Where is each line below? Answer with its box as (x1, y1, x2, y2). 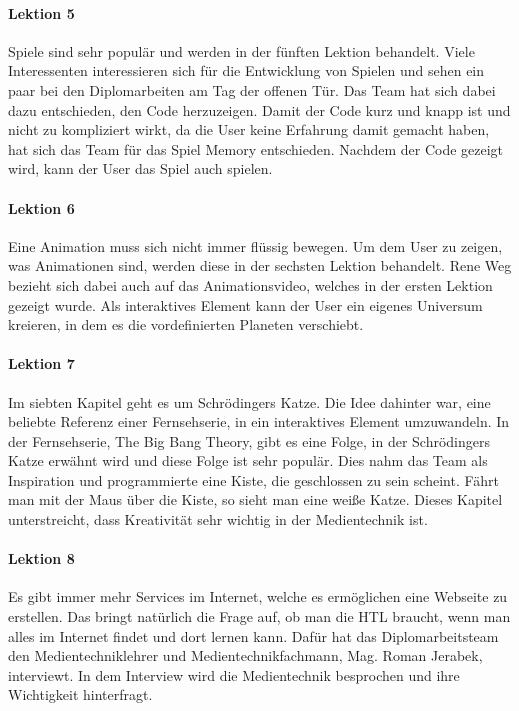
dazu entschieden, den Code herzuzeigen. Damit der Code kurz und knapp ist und (8, 99, 511, 120)
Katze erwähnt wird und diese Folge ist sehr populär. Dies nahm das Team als (8, 450, 488, 471)
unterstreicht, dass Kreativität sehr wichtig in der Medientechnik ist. (8, 509, 428, 530)
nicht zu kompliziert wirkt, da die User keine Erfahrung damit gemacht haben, (8, 119, 490, 140)
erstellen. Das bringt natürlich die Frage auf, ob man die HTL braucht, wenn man (8, 606, 511, 627)
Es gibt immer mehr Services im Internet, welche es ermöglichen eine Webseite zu (8, 586, 508, 607)
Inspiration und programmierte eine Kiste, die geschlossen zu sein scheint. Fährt (8, 469, 500, 490)
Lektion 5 (8, 2, 75, 23)
